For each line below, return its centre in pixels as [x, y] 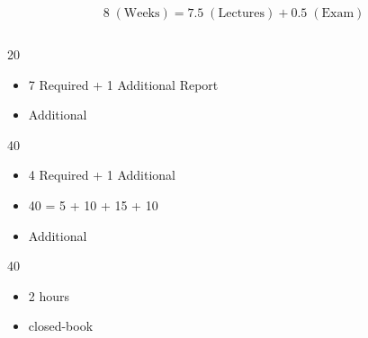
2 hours [49, 295]
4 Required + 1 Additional [102, 175]
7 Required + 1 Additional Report [123, 84]
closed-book [61, 326]
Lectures [242, 13]
